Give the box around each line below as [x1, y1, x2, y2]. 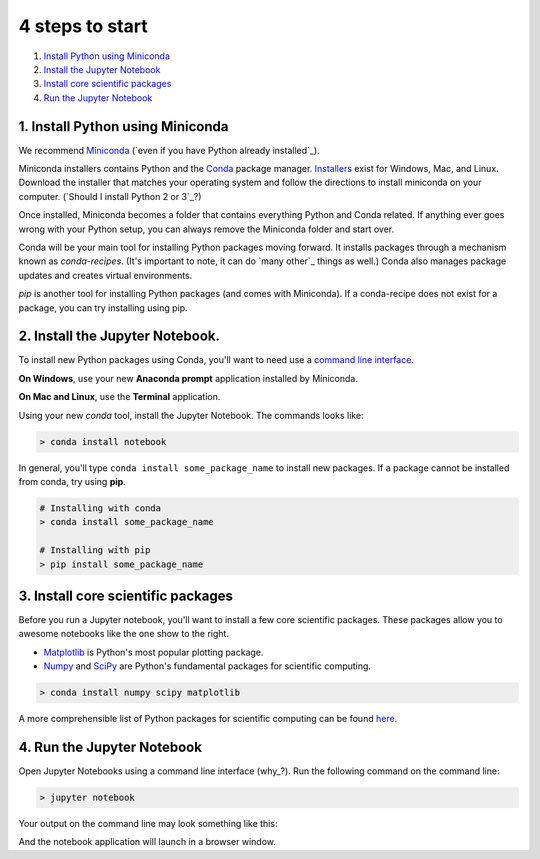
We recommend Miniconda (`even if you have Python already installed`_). [18, 144, 320, 156]
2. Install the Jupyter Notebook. [18, 328, 220, 345]
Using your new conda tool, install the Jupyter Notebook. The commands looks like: [18, 409, 364, 421]
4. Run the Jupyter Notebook [18, 738, 202, 755]
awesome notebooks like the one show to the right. [18, 628, 230, 640]
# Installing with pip [39, 545, 151, 556]
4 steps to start [18, 15, 149, 37]
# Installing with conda [39, 502, 162, 514]
